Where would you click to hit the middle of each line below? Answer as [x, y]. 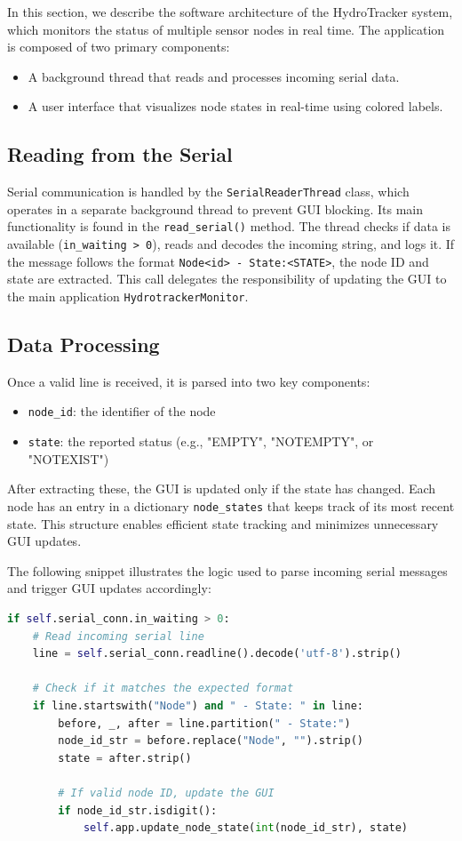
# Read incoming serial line [118, 636]
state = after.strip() [125, 758]
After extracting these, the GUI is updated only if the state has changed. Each [222, 489]
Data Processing [84, 344]
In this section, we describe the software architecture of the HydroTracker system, [230, 12]
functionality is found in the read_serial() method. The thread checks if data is [229, 226]
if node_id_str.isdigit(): [138, 810]
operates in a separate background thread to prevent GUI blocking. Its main [215, 208]
